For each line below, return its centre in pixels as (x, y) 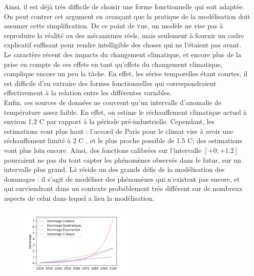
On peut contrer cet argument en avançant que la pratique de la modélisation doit (127, 16)
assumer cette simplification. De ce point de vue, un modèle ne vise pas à (114, 26)
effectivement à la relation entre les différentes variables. (88, 93)
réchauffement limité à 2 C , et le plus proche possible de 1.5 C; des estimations (123, 140)
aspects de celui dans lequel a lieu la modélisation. (79, 198)
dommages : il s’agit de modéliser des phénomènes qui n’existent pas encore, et (122, 179)
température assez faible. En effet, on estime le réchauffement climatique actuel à (126, 112)
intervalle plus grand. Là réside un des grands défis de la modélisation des (114, 169)
